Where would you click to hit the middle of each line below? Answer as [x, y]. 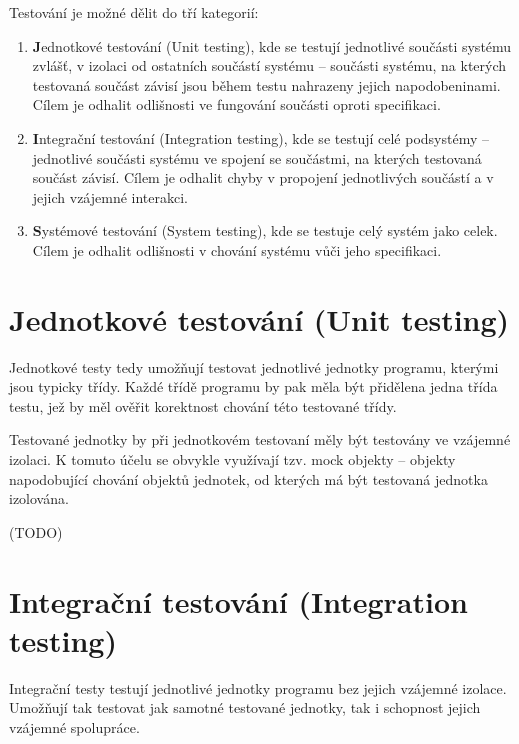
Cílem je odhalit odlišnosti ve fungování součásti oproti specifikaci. [236, 104]
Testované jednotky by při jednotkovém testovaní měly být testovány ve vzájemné [260, 439]
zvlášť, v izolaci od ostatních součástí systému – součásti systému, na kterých [269, 65]
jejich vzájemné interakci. [110, 196]
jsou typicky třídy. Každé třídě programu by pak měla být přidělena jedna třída [253, 386]
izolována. [39, 498]
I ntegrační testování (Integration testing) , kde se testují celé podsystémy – [260, 137]
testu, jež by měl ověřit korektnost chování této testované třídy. [203, 405]
